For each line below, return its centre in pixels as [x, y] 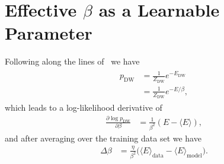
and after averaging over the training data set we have [103, 138]
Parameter [49, 33]
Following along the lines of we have [72, 61]
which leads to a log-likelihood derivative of [84, 107]
